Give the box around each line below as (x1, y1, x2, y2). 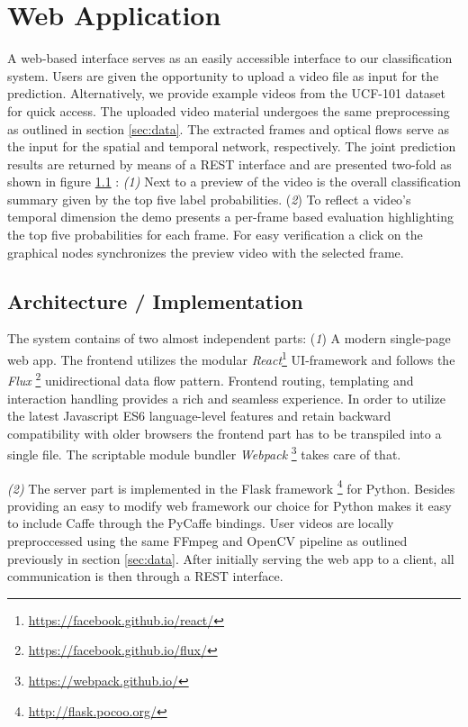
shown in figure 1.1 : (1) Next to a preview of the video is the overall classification (7, 172, 461, 191)
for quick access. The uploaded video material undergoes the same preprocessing (7, 101, 450, 120)
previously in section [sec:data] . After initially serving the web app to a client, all (7, 549, 454, 568)
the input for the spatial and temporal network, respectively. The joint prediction (7, 137, 456, 156)
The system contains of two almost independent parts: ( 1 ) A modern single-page (7, 329, 451, 348)
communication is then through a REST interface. (7, 567, 283, 586)
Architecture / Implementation (7, 286, 303, 314)
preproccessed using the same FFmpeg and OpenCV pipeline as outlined (7, 532, 408, 550)
